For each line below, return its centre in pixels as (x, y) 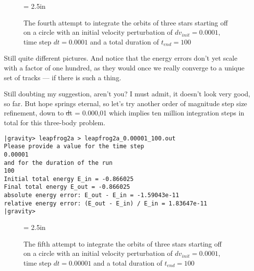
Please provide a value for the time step (74, 147)
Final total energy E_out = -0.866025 (67, 187)
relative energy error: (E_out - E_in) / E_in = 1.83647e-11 (106, 203)
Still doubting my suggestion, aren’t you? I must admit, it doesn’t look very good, (127, 94)
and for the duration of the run (58, 163)
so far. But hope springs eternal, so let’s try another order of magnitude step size (126, 103)
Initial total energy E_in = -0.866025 (69, 179)
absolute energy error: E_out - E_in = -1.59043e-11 (92, 195)
